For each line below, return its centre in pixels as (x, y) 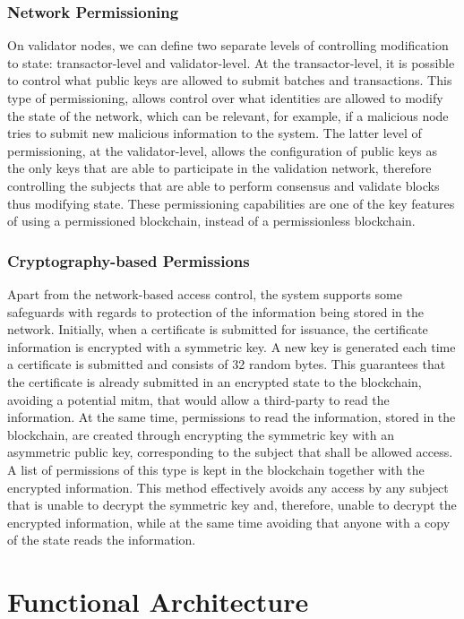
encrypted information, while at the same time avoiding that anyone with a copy (229, 522)
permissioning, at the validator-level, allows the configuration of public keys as (223, 150)
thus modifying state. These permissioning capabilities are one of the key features (231, 203)
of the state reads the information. (102, 540)
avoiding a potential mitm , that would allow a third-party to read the (198, 399)
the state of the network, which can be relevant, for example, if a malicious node (228, 115)
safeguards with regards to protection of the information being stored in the (215, 311)
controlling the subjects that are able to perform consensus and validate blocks (223, 185)
